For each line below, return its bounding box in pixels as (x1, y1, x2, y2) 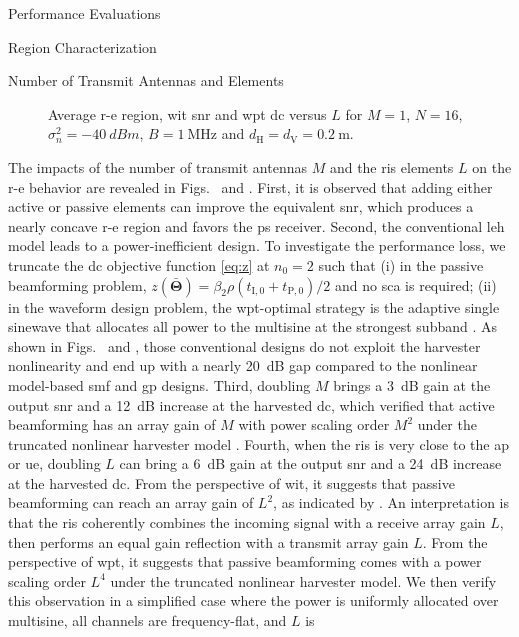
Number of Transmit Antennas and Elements (8, 70, 284, 91)
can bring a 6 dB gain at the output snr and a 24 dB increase (119, 453, 502, 474)
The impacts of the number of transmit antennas (8, 156, 307, 177)
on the (472, 156, 512, 177)
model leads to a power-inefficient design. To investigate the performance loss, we (8, 235, 506, 256)
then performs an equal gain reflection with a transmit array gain (8, 531, 409, 552)
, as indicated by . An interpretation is (273, 492, 509, 513)
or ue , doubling (8, 453, 101, 474)
